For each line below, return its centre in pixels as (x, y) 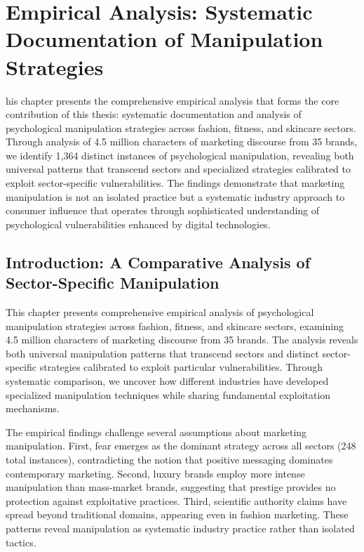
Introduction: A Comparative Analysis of (158, 262)
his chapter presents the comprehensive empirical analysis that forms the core (173, 100)
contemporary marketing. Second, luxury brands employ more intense (155, 473)
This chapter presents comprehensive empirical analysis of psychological (160, 312)
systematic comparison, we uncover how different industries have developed (167, 381)
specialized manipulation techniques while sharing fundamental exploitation (168, 394)
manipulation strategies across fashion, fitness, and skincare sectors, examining (175, 326)
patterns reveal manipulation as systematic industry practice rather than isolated (180, 528)
